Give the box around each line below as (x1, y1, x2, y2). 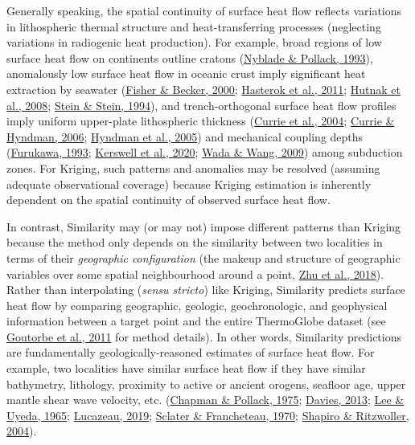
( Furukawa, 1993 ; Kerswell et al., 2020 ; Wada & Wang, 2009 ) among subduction (6, 144, 403, 161)
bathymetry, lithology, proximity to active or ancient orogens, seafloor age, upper (6, 375, 406, 392)
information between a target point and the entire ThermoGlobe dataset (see (6, 312, 386, 329)
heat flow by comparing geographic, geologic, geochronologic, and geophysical (6, 296, 388, 313)
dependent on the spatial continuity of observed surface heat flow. (6, 191, 331, 208)
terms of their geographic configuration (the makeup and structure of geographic (6, 249, 401, 266)
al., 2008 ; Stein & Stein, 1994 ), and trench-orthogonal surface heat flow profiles (6, 96, 397, 113)
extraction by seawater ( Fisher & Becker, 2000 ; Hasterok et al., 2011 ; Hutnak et (6, 80, 401, 97)
